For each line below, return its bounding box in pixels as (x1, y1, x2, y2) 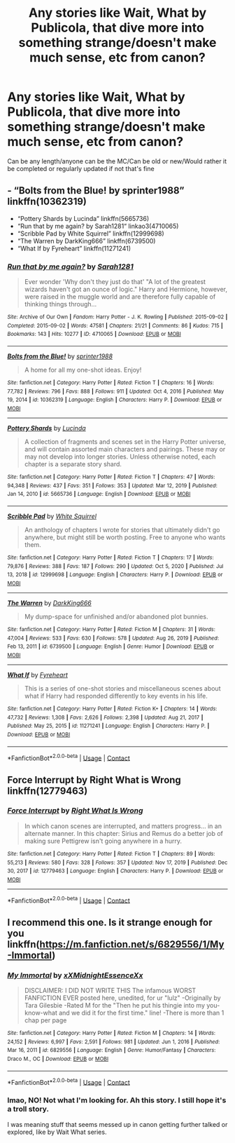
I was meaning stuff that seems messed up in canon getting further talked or (7, 1120, 228, 1128)
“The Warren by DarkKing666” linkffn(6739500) (17, 236, 156, 245)
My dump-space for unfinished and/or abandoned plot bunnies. (24, 612, 208, 621)
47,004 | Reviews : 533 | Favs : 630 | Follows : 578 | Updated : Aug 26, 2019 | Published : (7, 635, 219, 642)
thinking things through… (24, 300, 97, 309)
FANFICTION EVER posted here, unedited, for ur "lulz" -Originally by (24, 994, 222, 1002)
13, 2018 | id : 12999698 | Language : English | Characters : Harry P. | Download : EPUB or (7, 571, 223, 579)
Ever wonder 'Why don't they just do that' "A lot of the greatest (24, 278, 206, 286)
